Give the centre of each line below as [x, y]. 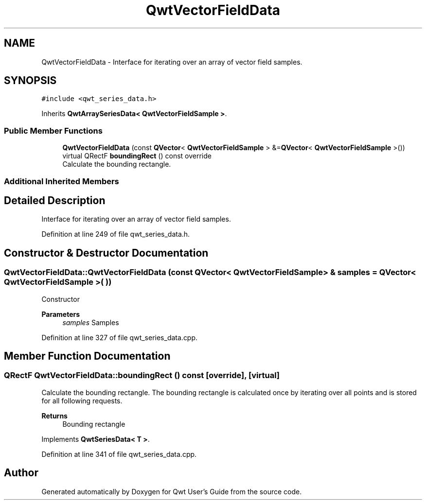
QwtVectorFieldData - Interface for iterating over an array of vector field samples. [172, 62]
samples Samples [91, 322]
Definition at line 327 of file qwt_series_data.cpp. [120, 337]
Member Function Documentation [87, 356]
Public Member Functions [53, 130]
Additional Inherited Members [62, 181]
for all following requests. [82, 400]
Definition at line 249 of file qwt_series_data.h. [116, 234]
